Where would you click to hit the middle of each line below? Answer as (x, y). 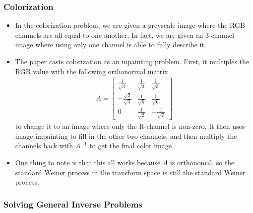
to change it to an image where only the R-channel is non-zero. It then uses (130, 126)
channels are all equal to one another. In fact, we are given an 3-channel (125, 35)
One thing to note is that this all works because (88, 162)
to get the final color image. (131, 146)
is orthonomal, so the (202, 162)
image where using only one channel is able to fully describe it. (111, 45)
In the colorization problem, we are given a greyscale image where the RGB (130, 25)
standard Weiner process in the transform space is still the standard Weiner (130, 172)
